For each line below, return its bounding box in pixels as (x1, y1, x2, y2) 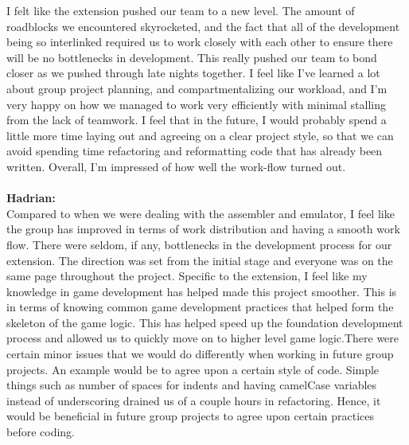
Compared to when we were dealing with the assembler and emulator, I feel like (6, 205, 395, 221)
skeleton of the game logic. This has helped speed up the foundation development (6, 314, 403, 330)
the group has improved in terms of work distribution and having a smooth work (6, 221, 400, 237)
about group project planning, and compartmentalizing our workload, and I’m (6, 80, 388, 96)
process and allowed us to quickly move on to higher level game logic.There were (6, 330, 399, 346)
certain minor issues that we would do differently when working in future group (6, 345, 394, 362)
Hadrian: (6, 189, 56, 206)
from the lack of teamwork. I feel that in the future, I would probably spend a (6, 111, 387, 128)
